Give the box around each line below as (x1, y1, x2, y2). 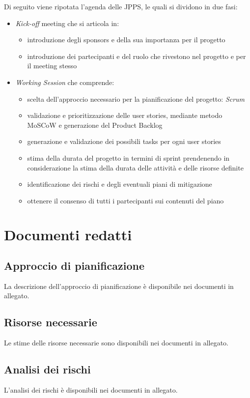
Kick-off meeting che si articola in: (15, 18, 119, 28)
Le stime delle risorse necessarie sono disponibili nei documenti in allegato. (4, 338, 228, 348)
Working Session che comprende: (15, 77, 114, 87)
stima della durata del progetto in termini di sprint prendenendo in (27, 152, 230, 163)
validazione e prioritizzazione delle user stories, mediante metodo (27, 110, 222, 120)
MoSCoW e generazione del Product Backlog (27, 119, 163, 130)
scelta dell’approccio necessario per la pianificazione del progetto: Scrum (27, 93, 245, 104)
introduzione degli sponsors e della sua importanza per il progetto (27, 34, 225, 45)
